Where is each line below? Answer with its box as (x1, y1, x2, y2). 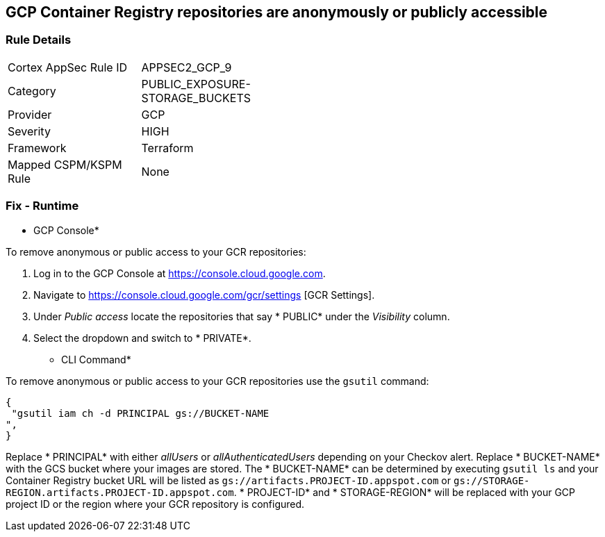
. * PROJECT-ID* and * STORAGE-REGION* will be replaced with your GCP (233, 486, 576, 498)
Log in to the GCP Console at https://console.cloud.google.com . (33, 267, 326, 279)
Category (8, 83, 56, 98)
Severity (8, 124, 51, 138)
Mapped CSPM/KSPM (8, 157, 122, 172)
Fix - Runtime (6, 199, 79, 213)
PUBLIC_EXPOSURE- (141, 76, 251, 91)
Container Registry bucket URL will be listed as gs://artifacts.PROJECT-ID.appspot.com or (6, 474, 451, 486)
